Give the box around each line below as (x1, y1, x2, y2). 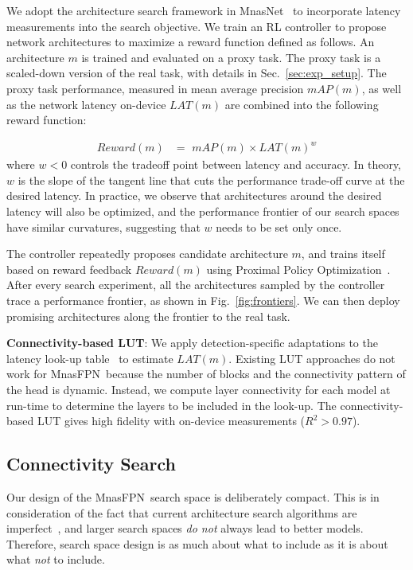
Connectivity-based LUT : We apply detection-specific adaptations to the (6, 334, 378, 351)
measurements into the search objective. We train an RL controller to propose (6, 18, 387, 34)
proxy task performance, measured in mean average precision (6, 80, 304, 96)
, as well (361, 80, 402, 96)
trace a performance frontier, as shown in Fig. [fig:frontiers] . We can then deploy (6, 292, 400, 309)
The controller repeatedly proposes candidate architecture (6, 245, 288, 262)
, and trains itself (301, 245, 385, 262)
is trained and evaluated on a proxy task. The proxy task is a (81, 49, 381, 65)
